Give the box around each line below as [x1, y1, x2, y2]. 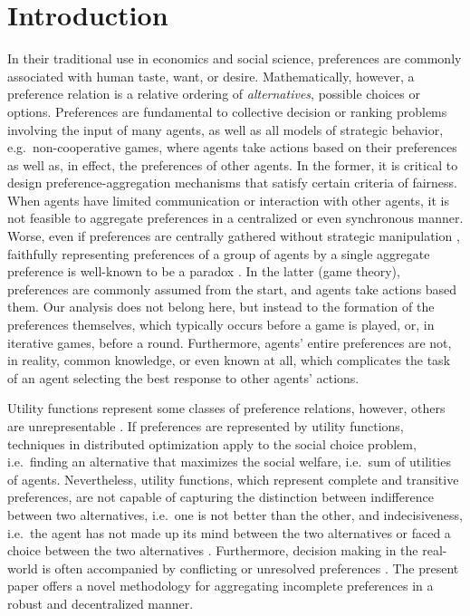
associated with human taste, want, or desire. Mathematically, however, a [7, 66, 415, 85]
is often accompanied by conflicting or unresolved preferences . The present [42, 558, 459, 577]
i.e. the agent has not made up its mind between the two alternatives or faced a [7, 523, 451, 542]
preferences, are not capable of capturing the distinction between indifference [7, 487, 434, 506]
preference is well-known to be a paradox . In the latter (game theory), [7, 262, 400, 281]
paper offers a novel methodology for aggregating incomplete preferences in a [7, 576, 434, 595]
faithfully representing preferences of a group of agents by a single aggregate [7, 244, 430, 263]
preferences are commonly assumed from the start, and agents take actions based [7, 279, 457, 298]
